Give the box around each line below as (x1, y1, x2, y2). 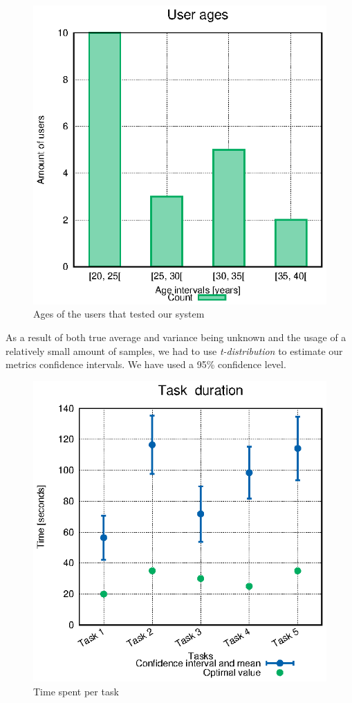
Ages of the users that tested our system (33, 307, 205, 321)
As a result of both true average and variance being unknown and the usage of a (6, 329, 346, 344)
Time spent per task (33, 684, 119, 698)
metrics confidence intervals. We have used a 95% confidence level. (6, 357, 286, 372)
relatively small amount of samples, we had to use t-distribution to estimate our (6, 343, 343, 358)
